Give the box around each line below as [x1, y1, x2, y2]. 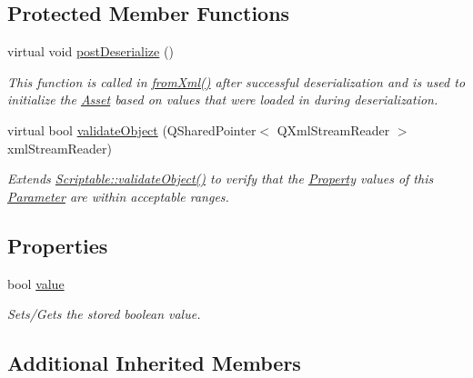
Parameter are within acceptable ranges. [7, 186, 229, 205]
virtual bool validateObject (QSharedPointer [7, 120, 257, 139]
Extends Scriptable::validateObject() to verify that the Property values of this [7, 169, 434, 188]
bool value [7, 274, 65, 293]
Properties [7, 231, 108, 259]
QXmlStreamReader [277, 120, 390, 139]
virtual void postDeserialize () [7, 42, 174, 61]
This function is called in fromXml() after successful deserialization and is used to [7, 72, 466, 91]
